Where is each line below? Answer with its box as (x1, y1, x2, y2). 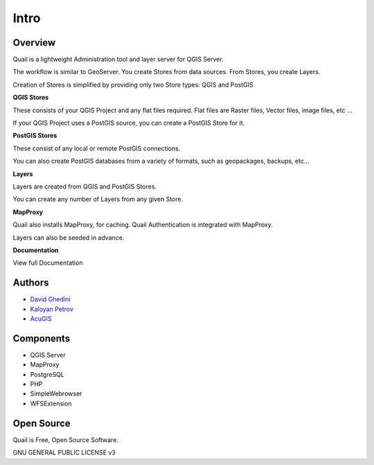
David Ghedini (30, 295, 71, 304)
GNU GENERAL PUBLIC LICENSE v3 (12, 448, 116, 457)
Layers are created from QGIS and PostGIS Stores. (12, 182, 157, 191)
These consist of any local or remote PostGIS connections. (12, 144, 181, 152)
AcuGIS (30, 315, 52, 322)
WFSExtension (30, 399, 72, 407)
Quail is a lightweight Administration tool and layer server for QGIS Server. (12, 55, 224, 64)
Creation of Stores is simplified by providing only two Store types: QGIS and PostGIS (12, 80, 253, 89)
